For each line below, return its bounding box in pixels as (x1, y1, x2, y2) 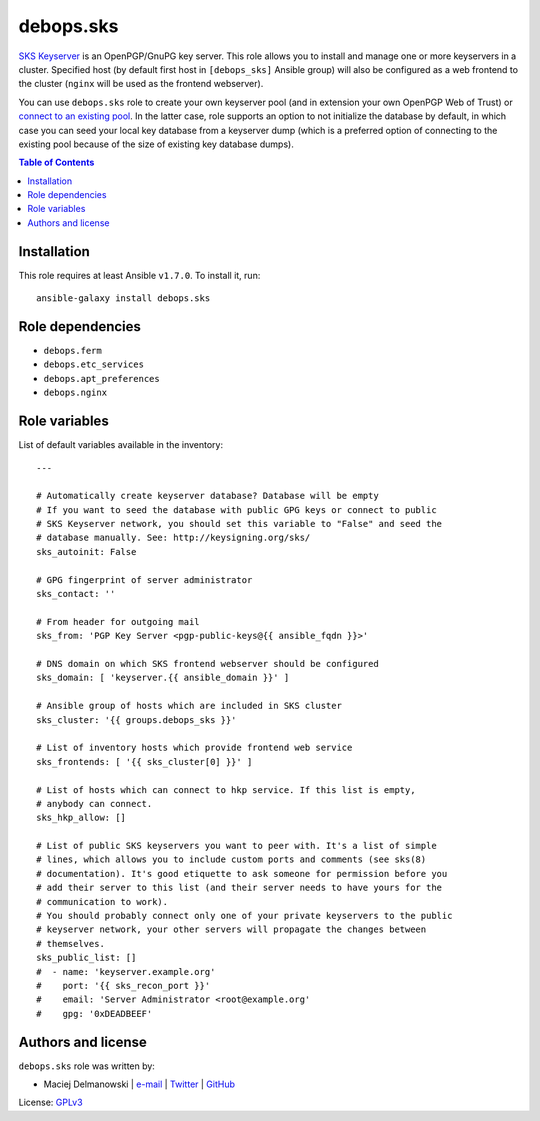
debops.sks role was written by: (18, 1060, 155, 1072)
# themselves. (36, 938, 105, 949)
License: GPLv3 (18, 1096, 84, 1109)
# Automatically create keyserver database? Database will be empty (36, 490, 379, 502)
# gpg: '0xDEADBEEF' (36, 1008, 153, 1019)
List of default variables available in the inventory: (18, 439, 224, 451)
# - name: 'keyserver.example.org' (36, 966, 216, 977)
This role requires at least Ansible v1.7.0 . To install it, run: (18, 269, 261, 281)
